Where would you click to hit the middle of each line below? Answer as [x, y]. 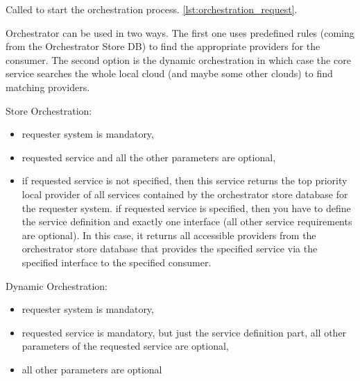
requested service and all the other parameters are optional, [149, 157]
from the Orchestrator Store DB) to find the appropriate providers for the [163, 46]
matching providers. [48, 87]
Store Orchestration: [49, 110]
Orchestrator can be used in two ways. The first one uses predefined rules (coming [180, 32]
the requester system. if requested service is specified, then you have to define [186, 208]
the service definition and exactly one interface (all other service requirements [187, 221]
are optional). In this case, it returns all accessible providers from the [169, 235]
